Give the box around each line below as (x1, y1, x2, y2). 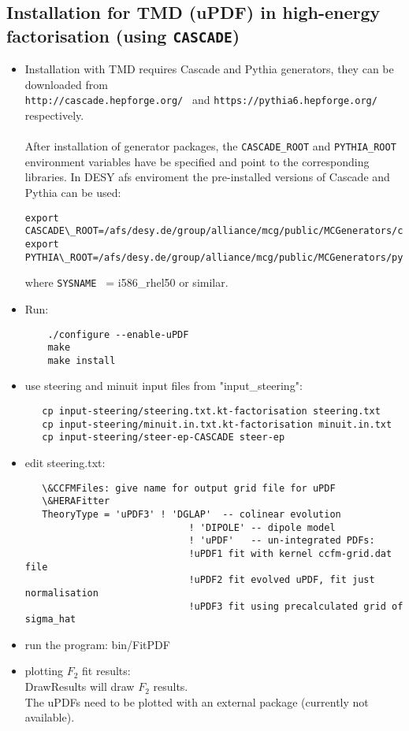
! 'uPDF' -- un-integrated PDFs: (188, 535, 375, 547)
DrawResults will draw (24, 678, 135, 695)
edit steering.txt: (24, 455, 106, 471)
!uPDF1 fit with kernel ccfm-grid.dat (188, 547, 392, 559)
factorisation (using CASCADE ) (6, 23, 240, 47)
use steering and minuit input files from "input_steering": (24, 377, 303, 394)
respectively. (24, 107, 84, 124)
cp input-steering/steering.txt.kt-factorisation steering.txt (42, 406, 381, 417)
